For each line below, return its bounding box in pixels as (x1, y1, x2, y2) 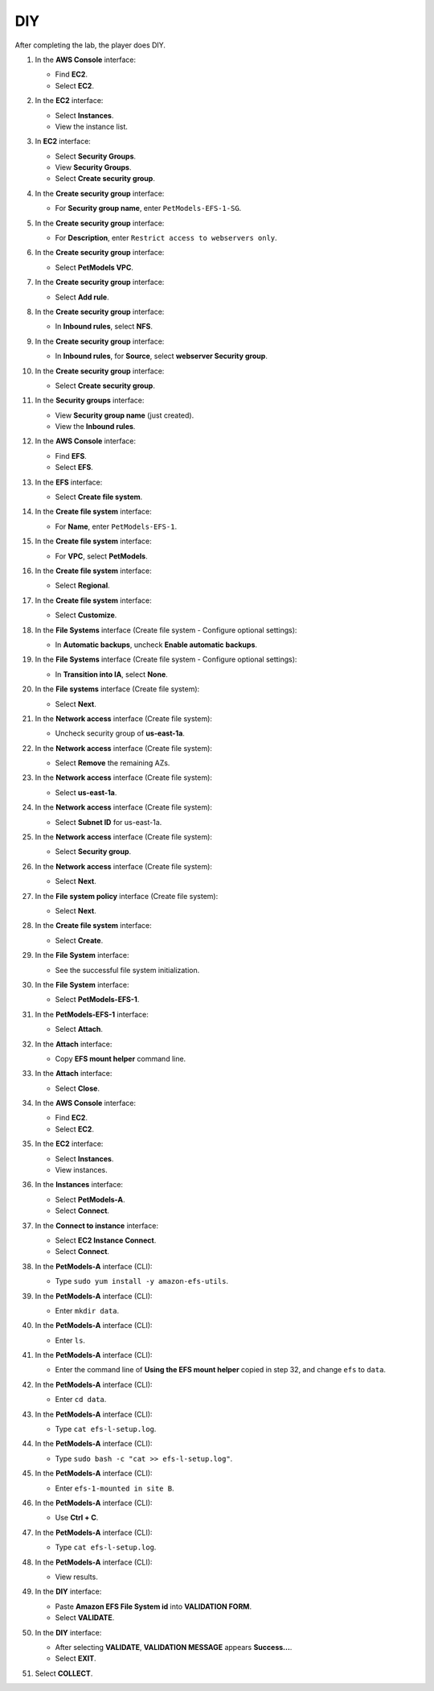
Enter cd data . (55, 1395, 107, 1404)
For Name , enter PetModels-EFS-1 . (55, 522, 177, 531)
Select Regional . (55, 580, 110, 591)
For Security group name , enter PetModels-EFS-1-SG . (55, 204, 242, 213)
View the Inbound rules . (55, 422, 136, 431)
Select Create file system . (55, 492, 143, 502)
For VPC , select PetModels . (55, 551, 148, 561)
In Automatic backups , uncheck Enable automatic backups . (55, 640, 257, 650)
